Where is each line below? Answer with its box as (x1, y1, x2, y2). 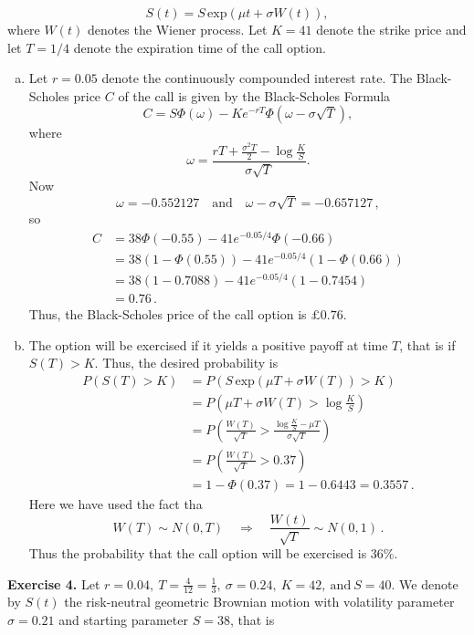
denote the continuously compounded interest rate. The (101, 68, 413, 88)
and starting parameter (58, 609, 188, 629)
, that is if (399, 335, 456, 354)
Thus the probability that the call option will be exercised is (28, 543, 367, 562)
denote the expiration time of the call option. (73, 37, 326, 57)
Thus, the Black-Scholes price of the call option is (28, 304, 307, 323)
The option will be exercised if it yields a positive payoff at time (28, 335, 388, 354)
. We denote (391, 574, 458, 593)
